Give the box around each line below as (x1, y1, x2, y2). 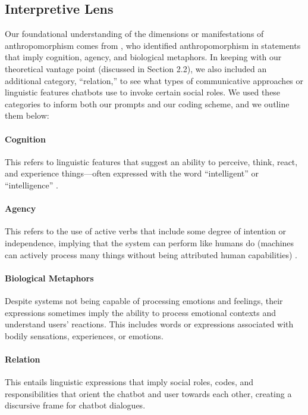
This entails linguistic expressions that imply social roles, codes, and (5, 376, 254, 388)
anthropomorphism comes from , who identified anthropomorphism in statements (5, 39, 301, 51)
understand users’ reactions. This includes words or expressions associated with (5, 318, 294, 330)
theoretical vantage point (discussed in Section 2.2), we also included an (5, 62, 267, 75)
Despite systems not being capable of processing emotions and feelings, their (5, 294, 283, 306)
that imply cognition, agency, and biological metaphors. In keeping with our (5, 51, 282, 63)
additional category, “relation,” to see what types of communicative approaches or (5, 74, 304, 86)
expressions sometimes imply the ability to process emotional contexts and (5, 306, 276, 318)
